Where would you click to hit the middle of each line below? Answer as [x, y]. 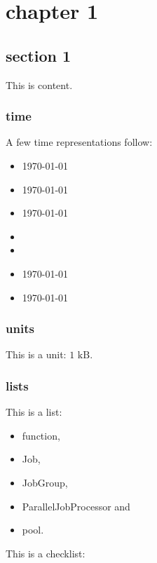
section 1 [39, 55]
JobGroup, [45, 482]
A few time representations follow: [79, 142]
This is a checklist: [46, 553]
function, [41, 435]
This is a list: [34, 412]
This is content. [39, 84]
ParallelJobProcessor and [76, 506]
